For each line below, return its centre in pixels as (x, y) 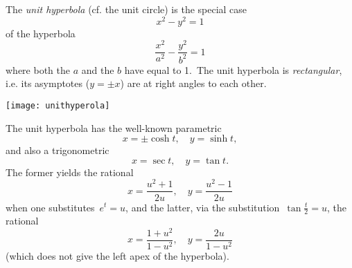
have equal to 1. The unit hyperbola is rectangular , (233, 69)
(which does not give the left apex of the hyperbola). (117, 256)
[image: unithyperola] (58, 105)
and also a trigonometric (58, 150)
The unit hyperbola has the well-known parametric (114, 127)
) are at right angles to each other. (193, 83)
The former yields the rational (70, 172)
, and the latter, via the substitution (203, 207)
